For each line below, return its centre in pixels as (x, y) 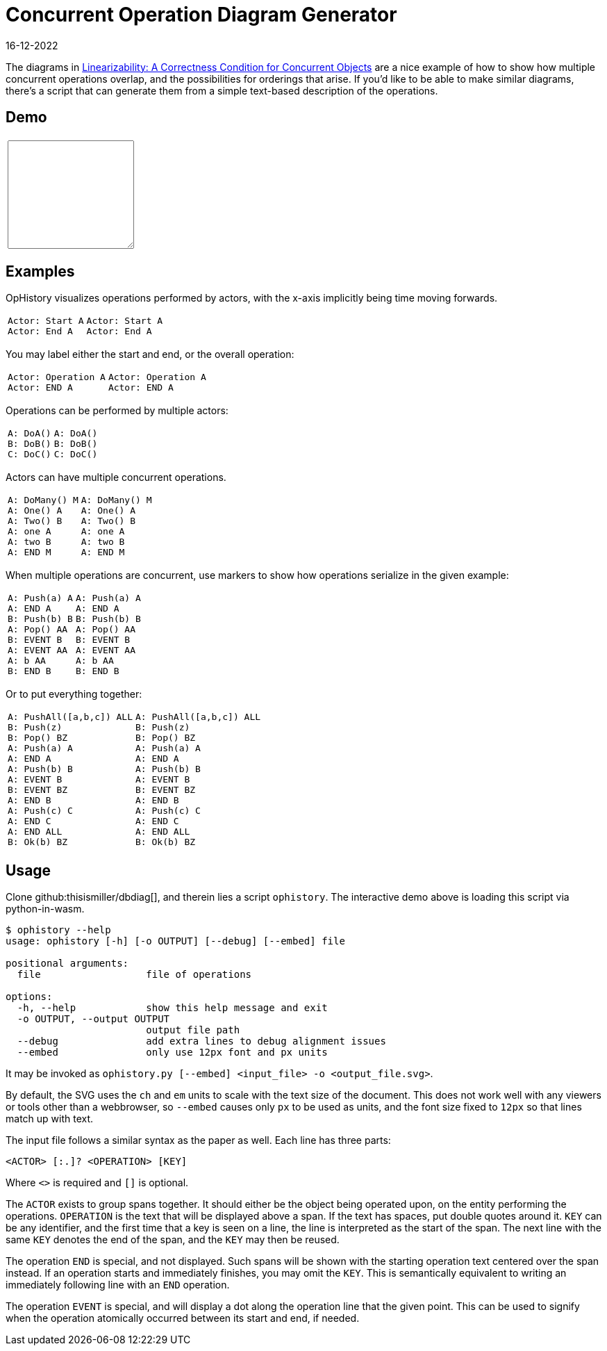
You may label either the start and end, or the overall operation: (150, 354)
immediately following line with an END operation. (118, 1285)
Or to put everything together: (74, 694)
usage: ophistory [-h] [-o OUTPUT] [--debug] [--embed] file (175, 941)
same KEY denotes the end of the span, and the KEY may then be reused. (173, 1240)
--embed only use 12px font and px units (172, 1053)
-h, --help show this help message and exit (172, 1008)
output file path (193, 1030)
